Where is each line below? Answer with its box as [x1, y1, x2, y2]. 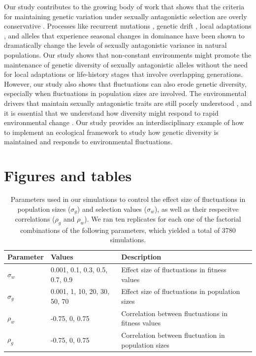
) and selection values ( [77, 203, 147, 214]
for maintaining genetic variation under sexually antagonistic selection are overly [4, 11, 247, 21]
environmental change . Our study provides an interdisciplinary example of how [4, 117, 244, 128]
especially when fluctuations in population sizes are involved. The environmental [4, 88, 247, 98]
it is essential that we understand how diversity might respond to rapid [4, 107, 219, 118]
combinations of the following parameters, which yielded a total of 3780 [20, 225, 236, 235]
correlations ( [15, 214, 55, 224]
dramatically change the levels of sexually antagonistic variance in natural [4, 40, 227, 50]
